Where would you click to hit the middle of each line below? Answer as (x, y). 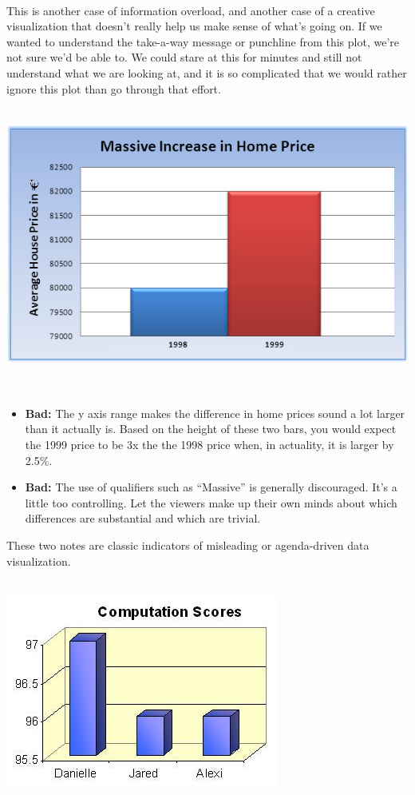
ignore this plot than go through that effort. (114, 88)
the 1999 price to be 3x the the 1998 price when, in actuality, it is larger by (209, 444)
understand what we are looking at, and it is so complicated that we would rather (207, 72)
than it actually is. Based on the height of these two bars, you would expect (211, 429)
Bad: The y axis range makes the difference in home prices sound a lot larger (215, 413)
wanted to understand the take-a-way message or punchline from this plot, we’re (203, 41)
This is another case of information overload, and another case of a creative (191, 10)
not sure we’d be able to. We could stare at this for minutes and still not (184, 57)
